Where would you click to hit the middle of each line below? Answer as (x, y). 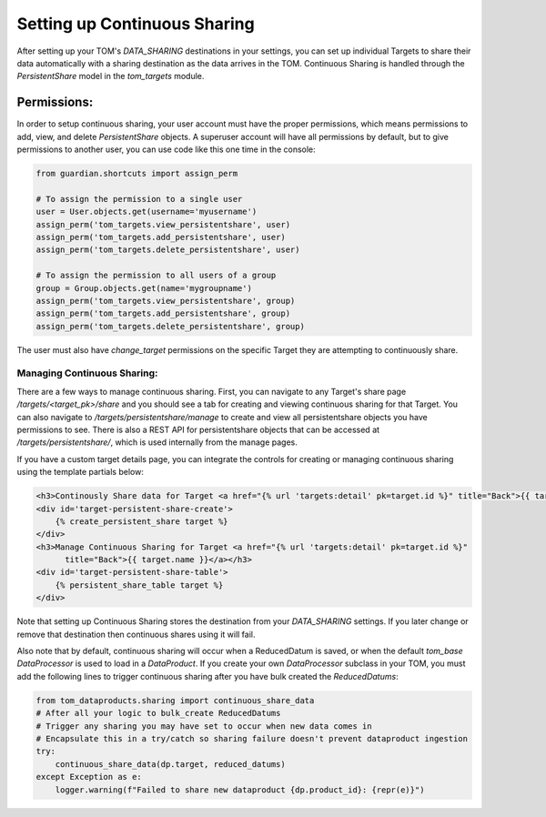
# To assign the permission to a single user (139, 199)
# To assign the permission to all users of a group (156, 276)
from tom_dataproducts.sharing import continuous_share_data (175, 700)
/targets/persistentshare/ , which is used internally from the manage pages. (157, 442)
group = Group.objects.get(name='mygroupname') (144, 288)
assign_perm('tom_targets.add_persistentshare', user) (161, 237)
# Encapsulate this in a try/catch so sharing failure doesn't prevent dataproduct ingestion (252, 738)
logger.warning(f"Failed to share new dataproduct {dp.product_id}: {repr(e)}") (240, 790)
